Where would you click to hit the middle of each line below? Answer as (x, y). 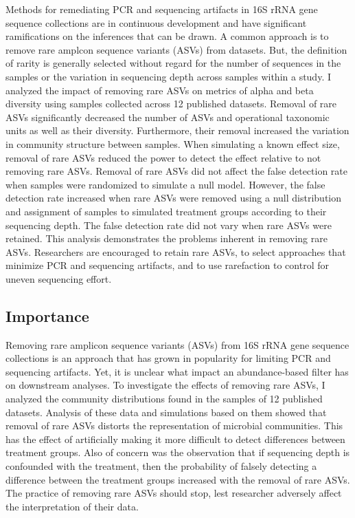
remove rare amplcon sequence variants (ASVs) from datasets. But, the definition (176, 49)
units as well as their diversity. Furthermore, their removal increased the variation (177, 130)
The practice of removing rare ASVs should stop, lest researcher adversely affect (174, 493)
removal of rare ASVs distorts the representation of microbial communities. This (174, 425)
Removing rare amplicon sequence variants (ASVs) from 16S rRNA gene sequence (177, 344)
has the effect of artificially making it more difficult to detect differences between (175, 439)
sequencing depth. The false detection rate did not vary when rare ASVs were (169, 225)
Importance (47, 315)
